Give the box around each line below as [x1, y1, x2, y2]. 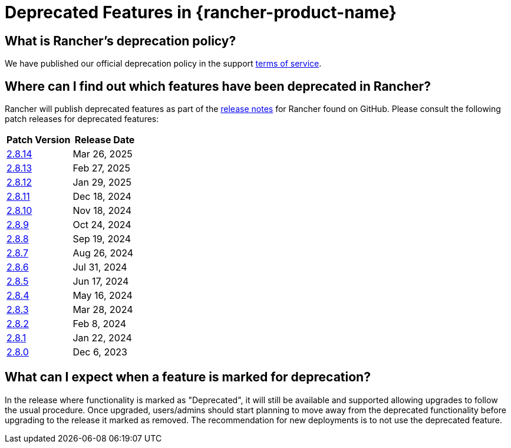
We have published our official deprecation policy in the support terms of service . [5, 58, 322, 69]
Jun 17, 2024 [72, 275, 129, 288]
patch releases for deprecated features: [5, 114, 159, 124]
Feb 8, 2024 [72, 318, 127, 330]
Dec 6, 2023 [72, 346, 127, 358]
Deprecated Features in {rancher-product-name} [5, 2, 397, 22]
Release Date [74, 134, 135, 146]
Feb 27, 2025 [72, 162, 130, 174]
